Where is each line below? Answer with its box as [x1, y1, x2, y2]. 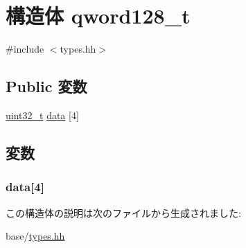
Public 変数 [6, 76, 87, 97]
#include [6, 42, 44, 56]
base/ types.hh [6, 229, 65, 243]
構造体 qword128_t [6, 1, 191, 30]
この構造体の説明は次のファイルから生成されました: [6, 205, 241, 220]
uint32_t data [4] [6, 107, 79, 122]
